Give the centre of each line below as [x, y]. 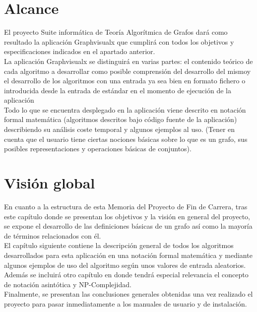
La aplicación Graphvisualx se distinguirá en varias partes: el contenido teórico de [128, 61]
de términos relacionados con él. [53, 235]
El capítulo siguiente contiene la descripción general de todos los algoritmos [119, 245]
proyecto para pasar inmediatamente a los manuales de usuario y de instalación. [126, 303]
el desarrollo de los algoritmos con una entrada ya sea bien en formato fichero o [125, 81]
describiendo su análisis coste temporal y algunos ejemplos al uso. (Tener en [120, 129]
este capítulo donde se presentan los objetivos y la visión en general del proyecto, [127, 216]
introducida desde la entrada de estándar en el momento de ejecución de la [118, 90]
